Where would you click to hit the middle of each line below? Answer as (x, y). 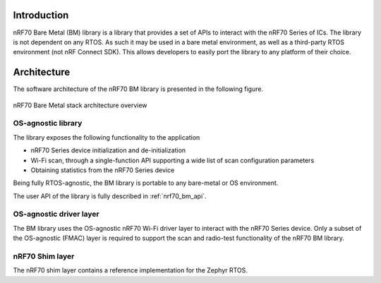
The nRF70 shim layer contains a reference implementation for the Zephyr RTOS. (131, 270)
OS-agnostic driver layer (56, 214)
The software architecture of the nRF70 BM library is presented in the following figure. (138, 89)
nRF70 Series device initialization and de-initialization (108, 150)
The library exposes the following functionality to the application (107, 137)
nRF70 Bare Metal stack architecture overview (80, 105)
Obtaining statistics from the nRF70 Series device (103, 170)
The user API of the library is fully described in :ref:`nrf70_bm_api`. (110, 196)
